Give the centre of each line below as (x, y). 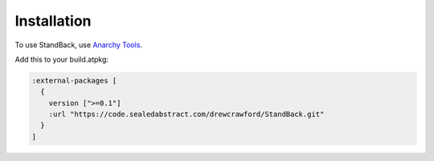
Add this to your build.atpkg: (61, 59)
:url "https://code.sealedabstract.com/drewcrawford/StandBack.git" (186, 115)
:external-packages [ (74, 80)
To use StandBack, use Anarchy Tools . (79, 45)
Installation (53, 21)
